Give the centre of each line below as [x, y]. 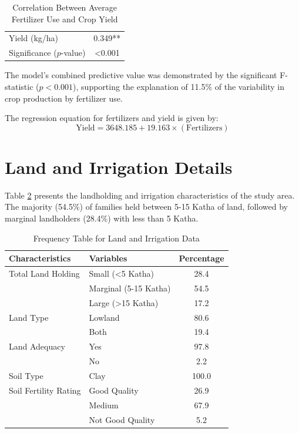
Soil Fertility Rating [45, 390]
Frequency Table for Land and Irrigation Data [116, 238]
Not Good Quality [122, 419]
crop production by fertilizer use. [64, 98]
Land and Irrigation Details [119, 167]
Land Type [29, 317]
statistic [19, 86]
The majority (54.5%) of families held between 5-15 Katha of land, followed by [146, 207]
